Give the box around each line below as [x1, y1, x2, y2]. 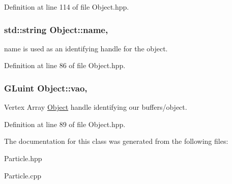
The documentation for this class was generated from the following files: [4, 136, 228, 146]
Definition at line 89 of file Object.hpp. [4, 118, 126, 129]
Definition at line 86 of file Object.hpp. [4, 60, 126, 71]
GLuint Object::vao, [4, 81, 88, 94]
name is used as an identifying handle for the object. [4, 43, 168, 53]
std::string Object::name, [4, 23, 108, 36]
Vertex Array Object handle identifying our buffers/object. [4, 102, 187, 112]
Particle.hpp [4, 153, 42, 163]
